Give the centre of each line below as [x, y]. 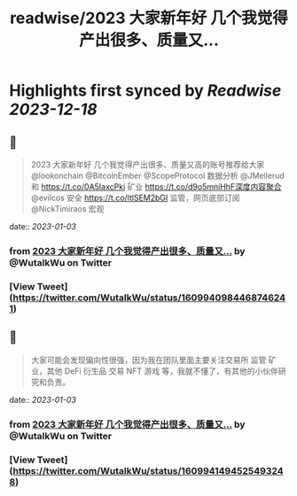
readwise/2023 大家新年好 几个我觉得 [149, 18]
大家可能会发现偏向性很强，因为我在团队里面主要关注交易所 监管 [148, 360]
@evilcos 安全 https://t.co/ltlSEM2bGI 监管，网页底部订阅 [135, 198]
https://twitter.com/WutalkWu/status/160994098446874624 [149, 298]
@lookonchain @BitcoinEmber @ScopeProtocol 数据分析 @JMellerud [158, 175]
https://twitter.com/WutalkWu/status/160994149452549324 [148, 470]
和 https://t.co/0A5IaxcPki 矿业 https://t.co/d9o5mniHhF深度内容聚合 [156, 186]
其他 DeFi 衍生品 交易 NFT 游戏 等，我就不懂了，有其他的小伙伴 [163, 371]
